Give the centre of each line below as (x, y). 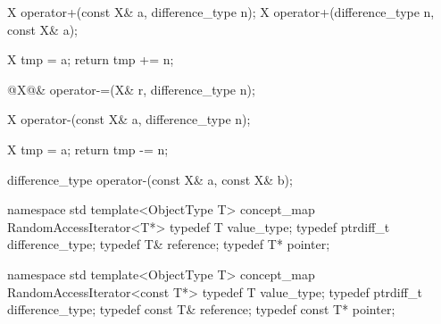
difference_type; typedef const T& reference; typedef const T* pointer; (201, 309)
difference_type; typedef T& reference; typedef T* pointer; (169, 244)
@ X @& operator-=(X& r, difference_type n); (131, 89)
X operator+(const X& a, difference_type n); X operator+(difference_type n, (221, 12)
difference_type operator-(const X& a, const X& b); (150, 179)
